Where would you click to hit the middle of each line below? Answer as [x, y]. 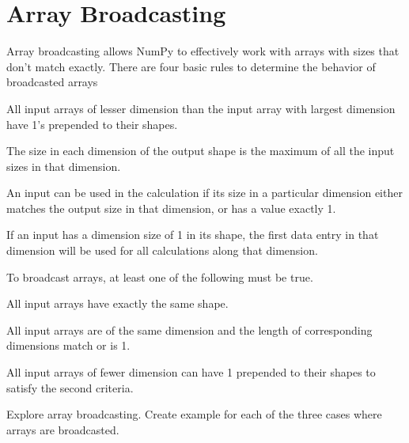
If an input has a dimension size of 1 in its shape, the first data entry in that [193, 235]
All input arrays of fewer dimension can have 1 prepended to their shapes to [191, 372]
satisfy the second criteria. [70, 387]
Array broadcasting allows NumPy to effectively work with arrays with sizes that [203, 51]
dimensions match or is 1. [68, 345]
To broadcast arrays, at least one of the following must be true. [160, 276]
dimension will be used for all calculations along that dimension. [162, 250]
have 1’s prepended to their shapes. [92, 124]
